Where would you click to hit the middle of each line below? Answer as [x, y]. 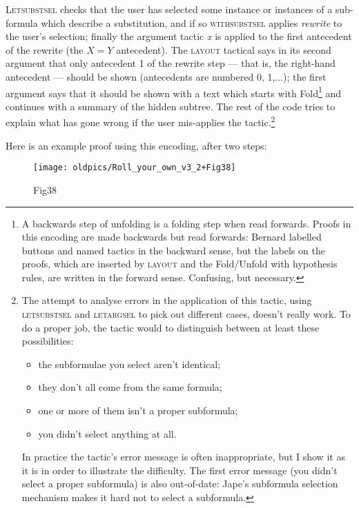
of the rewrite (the [45, 49]
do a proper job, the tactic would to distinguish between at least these [171, 327]
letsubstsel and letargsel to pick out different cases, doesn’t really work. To [186, 314]
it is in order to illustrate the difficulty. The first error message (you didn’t [179, 470]
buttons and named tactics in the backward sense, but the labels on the [173, 250]
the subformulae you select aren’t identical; [129, 364]
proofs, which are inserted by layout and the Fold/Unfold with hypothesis [179, 264]
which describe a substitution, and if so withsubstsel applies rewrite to [192, 22]
